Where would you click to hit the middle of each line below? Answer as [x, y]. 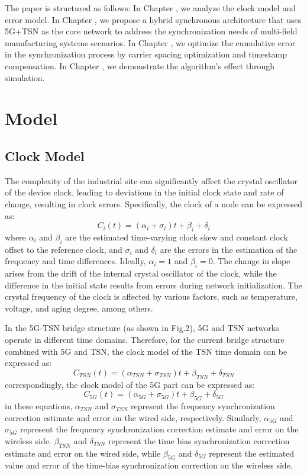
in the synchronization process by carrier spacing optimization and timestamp [146, 54]
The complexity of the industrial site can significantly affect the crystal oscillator [151, 180]
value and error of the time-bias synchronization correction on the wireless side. [149, 465]
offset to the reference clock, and [64, 249]
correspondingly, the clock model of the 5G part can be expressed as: [130, 384]
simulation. [25, 77]
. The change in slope [251, 261]
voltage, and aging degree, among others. [79, 308]
